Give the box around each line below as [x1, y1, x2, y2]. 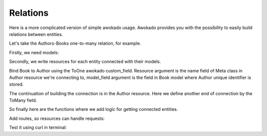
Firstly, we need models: [9, 49, 59, 55]
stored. [9, 81, 24, 87]
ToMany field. [9, 98, 37, 103]
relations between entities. [9, 31, 63, 37]
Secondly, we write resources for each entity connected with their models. [9, 59, 161, 65]
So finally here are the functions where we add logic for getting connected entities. [9, 106, 178, 112]
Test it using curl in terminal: [9, 125, 67, 131]
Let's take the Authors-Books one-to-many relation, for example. [9, 40, 141, 46]
